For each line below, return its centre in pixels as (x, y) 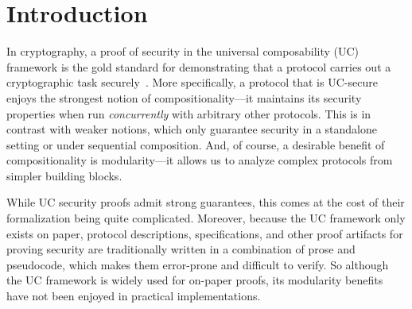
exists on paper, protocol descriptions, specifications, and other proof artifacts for (205, 233)
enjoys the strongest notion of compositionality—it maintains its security (184, 97)
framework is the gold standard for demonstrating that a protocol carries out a (199, 66)
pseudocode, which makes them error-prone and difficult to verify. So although (198, 264)
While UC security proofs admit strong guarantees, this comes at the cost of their (206, 202)
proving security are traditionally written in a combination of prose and (181, 249)
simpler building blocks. (64, 175)
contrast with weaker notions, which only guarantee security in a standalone (192, 129)
